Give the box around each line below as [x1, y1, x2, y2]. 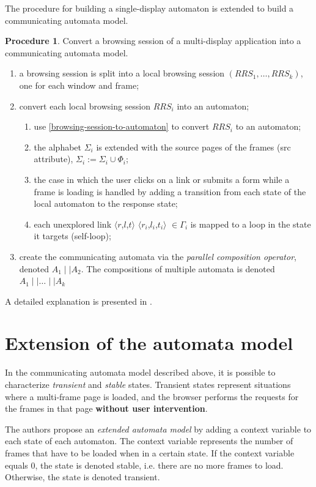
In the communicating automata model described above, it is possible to [5, 366, 276, 379]
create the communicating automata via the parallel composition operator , [19, 250, 296, 262]
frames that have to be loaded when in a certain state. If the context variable [5, 446, 295, 459]
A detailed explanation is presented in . [5, 294, 152, 307]
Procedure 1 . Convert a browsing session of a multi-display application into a [5, 34, 301, 47]
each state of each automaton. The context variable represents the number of [5, 434, 293, 447]
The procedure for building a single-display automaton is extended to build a [5, 2, 294, 14]
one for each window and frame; [19, 78, 139, 91]
